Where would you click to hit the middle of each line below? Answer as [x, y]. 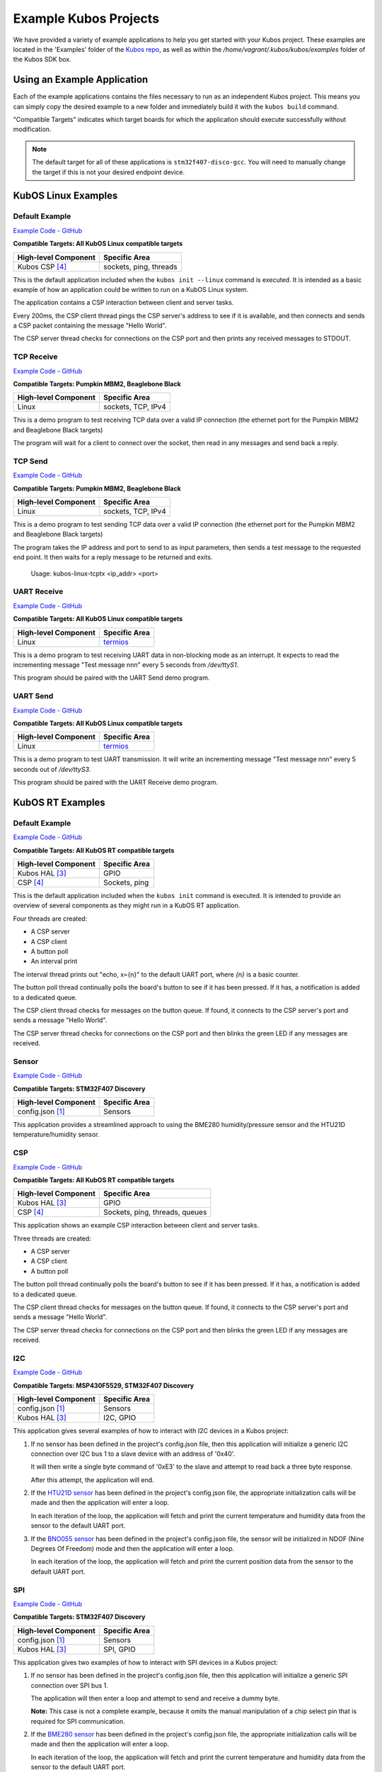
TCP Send [30, 461]
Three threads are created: [52, 1238]
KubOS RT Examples [59, 802]
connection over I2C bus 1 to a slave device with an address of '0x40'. [133, 1454]
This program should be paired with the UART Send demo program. [111, 678]
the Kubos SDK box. [42, 60]
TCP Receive [35, 357]
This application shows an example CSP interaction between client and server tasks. [136, 1226]
